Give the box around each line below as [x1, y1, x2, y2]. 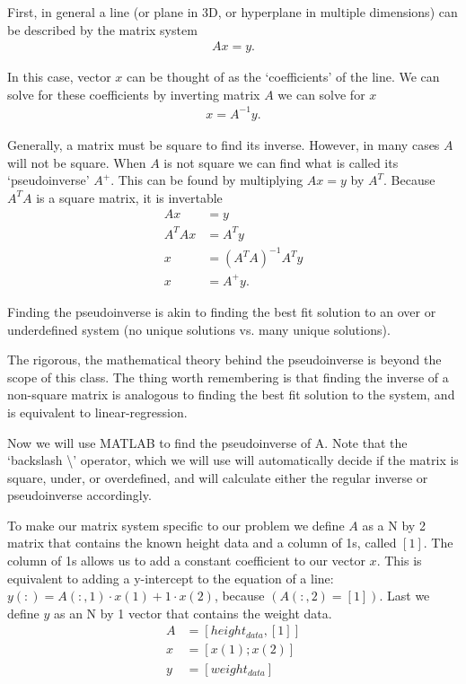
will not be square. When [7, 153, 146, 171]
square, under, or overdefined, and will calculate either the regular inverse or [7, 468, 428, 487]
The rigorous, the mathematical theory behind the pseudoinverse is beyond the [7, 350, 442, 369]
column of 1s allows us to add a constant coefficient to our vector [7, 551, 365, 570]
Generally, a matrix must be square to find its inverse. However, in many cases [7, 135, 440, 153]
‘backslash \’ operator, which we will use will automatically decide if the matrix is [7, 451, 459, 469]
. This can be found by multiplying [110, 171, 303, 189]
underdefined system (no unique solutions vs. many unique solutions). [7, 320, 391, 338]
